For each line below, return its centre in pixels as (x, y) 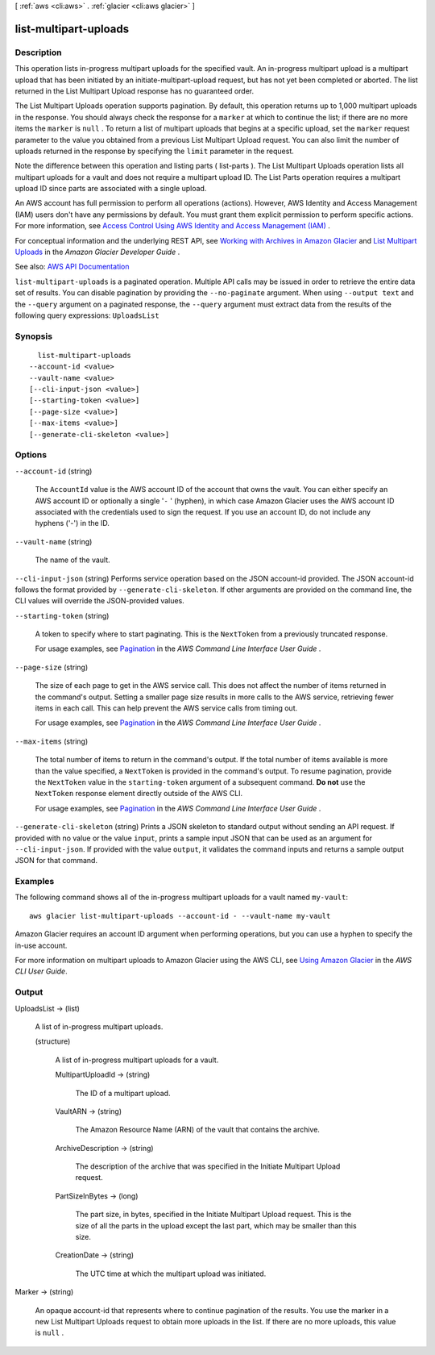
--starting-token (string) (62, 615)
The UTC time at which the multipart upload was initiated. (171, 1274)
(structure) (53, 1041)
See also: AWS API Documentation (72, 267)
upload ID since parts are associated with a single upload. (111, 189)
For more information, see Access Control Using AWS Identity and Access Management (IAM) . (172, 226)
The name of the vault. (72, 560)
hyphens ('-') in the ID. (72, 523)
